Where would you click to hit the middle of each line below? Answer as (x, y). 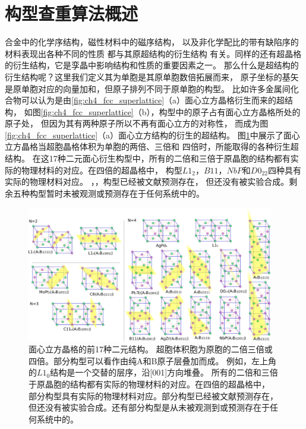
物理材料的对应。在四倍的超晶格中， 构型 (102, 170)
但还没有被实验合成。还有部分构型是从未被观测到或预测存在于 (149, 407)
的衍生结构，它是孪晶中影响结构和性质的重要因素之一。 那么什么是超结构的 (152, 65)
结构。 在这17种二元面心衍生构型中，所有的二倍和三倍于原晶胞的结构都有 (148, 158)
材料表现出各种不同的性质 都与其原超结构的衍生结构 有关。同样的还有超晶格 (153, 53)
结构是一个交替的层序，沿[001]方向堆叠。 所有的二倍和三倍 (164, 372)
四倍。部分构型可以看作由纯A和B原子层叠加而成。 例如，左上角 (153, 360)
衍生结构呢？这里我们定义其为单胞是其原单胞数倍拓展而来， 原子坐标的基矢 (152, 76)
